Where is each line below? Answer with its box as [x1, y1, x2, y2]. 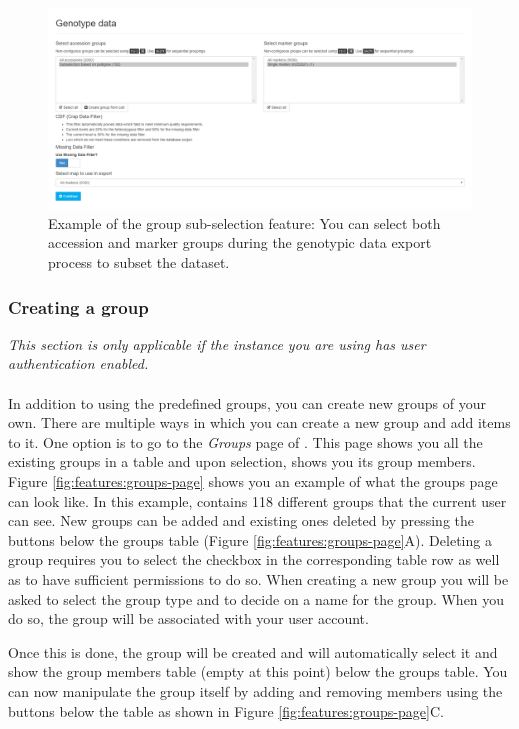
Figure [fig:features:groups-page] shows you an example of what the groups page [8, 470, 498, 491]
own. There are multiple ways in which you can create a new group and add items [8, 412, 511, 433]
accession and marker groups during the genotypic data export [48, 232, 432, 253]
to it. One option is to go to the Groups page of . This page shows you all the [8, 431, 483, 452]
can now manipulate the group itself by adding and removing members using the [8, 680, 503, 701]
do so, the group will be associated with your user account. [8, 608, 369, 629]
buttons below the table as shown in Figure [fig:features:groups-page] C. [8, 700, 444, 721]
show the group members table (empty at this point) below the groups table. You [8, 661, 508, 682]
